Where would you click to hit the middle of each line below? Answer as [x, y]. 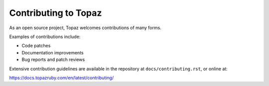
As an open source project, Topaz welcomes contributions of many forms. [85, 28]
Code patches [36, 46]
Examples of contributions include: [45, 37]
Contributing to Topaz [56, 13]
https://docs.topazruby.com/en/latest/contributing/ [62, 78]
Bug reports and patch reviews [53, 60]
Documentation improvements [53, 52]
